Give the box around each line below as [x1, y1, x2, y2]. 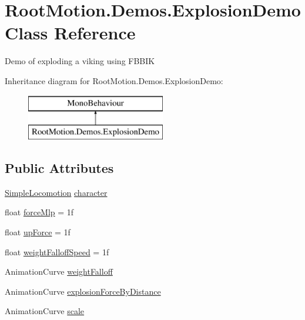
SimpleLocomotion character [5, 186, 108, 198]
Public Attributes [5, 159, 114, 177]
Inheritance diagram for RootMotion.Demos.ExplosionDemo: [5, 74, 223, 86]
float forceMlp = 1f [5, 206, 74, 218]
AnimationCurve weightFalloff [5, 265, 113, 278]
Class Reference [5, 21, 136, 45]
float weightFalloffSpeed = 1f [5, 245, 109, 258]
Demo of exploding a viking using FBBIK [5, 55, 155, 67]
